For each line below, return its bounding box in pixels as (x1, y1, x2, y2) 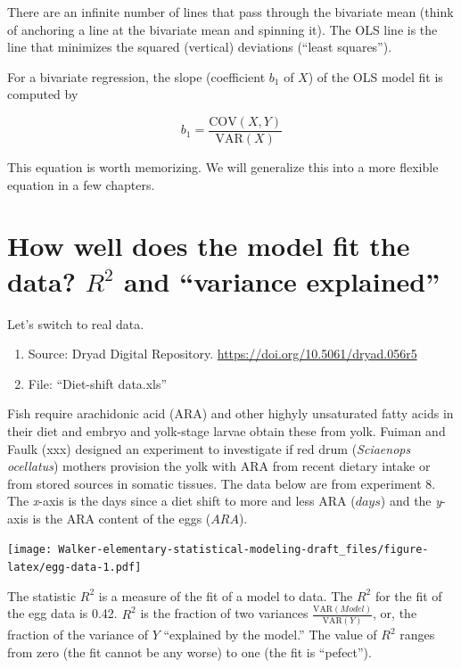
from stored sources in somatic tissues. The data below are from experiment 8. (7, 474, 436, 492)
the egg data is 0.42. (7, 604, 118, 623)
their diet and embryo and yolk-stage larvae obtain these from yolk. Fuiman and (7, 421, 446, 440)
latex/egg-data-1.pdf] (7, 561, 142, 574)
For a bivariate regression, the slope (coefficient (7, 67, 266, 86)
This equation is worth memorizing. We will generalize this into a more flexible (7, 158, 439, 177)
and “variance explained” (123, 262, 440, 299)
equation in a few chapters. (7, 175, 155, 194)
